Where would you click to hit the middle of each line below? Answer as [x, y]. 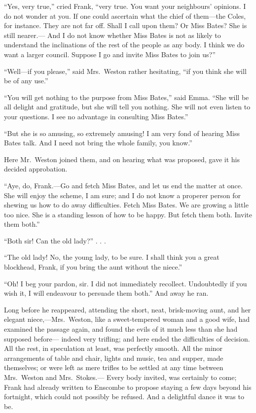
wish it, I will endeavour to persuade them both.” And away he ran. [106, 293]
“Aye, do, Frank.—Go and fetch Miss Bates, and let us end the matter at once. [123, 185]
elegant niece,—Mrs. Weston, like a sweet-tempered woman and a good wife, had [127, 319]
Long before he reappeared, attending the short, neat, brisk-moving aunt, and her [128, 309]
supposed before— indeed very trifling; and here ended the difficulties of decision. [127, 338]
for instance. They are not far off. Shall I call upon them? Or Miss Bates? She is [126, 25]
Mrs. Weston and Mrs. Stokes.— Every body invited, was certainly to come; [120, 377]
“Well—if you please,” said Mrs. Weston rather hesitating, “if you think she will [125, 71]
